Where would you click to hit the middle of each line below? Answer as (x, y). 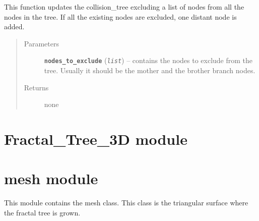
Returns (36, 87)
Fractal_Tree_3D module (96, 139)
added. (14, 26)
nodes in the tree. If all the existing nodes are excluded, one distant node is (120, 16)
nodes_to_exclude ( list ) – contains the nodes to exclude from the (148, 60)
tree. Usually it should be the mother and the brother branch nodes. (150, 70)
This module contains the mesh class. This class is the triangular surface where (126, 203)
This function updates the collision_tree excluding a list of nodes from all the (124, 7)
